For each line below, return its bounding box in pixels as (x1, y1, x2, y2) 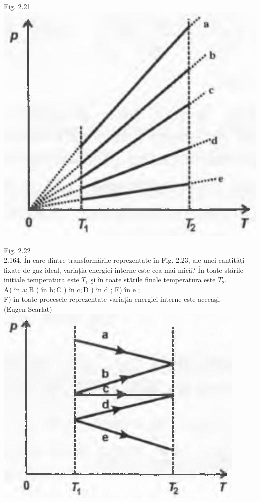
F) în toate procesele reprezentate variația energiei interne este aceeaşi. (4, 294, 221, 304)
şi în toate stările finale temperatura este (90, 274, 216, 285)
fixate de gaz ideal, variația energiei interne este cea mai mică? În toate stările (4, 264, 243, 275)
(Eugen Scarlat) (4, 304, 52, 314)
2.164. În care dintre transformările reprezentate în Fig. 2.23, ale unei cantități (4, 255, 245, 265)
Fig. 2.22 (4, 245, 31, 255)
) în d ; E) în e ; (91, 284, 140, 294)
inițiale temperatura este (4, 274, 79, 285)
